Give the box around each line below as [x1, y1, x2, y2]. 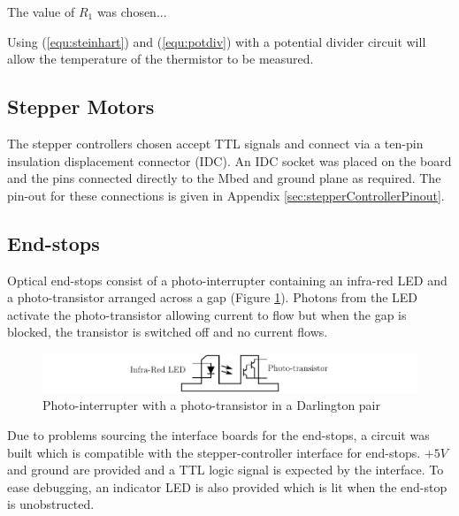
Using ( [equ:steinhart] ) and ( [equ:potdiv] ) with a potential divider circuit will [7, 32, 426, 50]
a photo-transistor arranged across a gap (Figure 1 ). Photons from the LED [7, 288, 418, 307]
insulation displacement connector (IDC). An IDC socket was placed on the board [7, 151, 452, 170]
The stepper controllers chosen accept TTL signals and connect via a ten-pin [7, 133, 424, 152]
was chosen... [96, 3, 167, 20]
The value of [7, 3, 75, 20]
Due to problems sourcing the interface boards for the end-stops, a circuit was [7, 425, 430, 444]
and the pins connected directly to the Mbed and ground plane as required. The [7, 169, 441, 187]
